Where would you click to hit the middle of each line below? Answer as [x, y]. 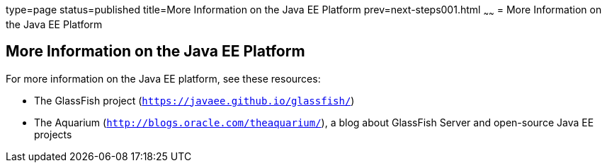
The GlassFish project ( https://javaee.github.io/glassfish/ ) [194, 100]
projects [53, 134]
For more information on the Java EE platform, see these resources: [163, 78]
